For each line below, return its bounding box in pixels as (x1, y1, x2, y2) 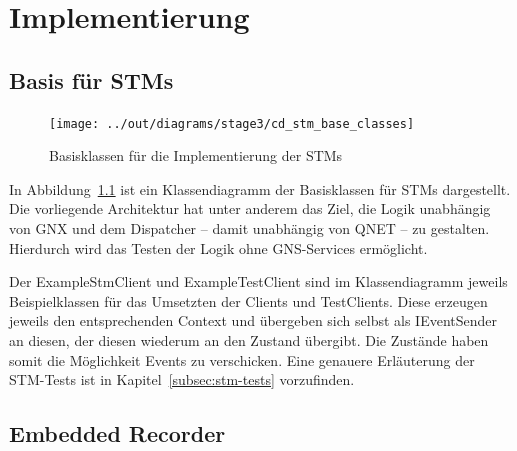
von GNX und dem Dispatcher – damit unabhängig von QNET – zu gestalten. (9, 218, 490, 239)
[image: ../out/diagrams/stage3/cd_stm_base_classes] (49, 116, 415, 131)
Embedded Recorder (9, 418, 226, 449)
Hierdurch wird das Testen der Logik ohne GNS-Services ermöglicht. (9, 237, 428, 258)
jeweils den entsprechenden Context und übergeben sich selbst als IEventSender (9, 310, 498, 331)
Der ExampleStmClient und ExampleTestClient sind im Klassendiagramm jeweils (9, 271, 508, 292)
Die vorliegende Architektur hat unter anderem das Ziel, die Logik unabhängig (9, 198, 491, 219)
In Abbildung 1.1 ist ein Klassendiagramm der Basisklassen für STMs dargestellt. (9, 178, 511, 199)
